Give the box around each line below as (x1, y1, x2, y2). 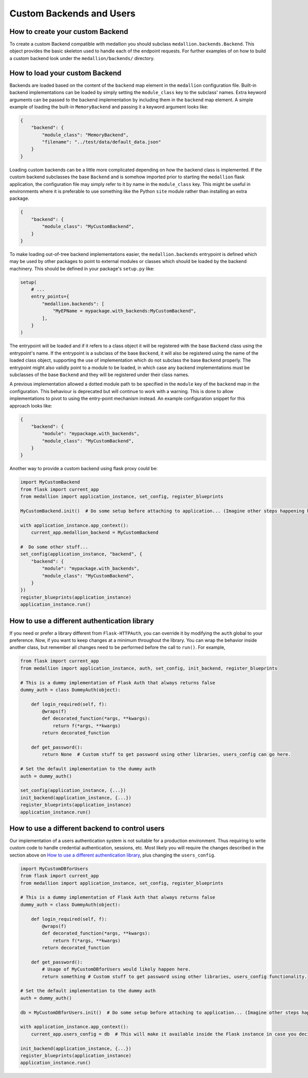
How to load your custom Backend (9, 68, 122, 77)
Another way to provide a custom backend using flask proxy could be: (9, 466, 158, 472)
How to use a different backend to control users (9, 824, 165, 832)
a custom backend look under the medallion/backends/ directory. (9, 55, 155, 61)
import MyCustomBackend (20, 479, 81, 485)
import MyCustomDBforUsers (20, 866, 88, 871)
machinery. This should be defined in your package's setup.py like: (9, 265, 155, 272)
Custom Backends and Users (9, 8, 136, 19)
